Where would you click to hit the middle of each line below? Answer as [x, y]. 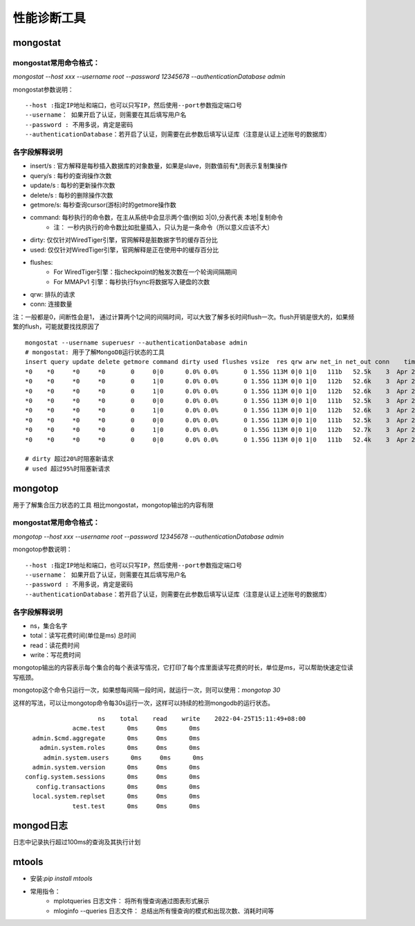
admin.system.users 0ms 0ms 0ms [123, 758]
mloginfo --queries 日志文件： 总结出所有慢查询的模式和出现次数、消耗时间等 [164, 911]
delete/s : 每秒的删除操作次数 [72, 195]
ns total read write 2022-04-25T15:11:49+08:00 [202, 718]
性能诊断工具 [49, 18]
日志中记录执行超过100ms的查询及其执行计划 [77, 842]
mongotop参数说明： [43, 549]
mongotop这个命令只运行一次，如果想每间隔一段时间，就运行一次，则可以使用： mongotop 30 [147, 690]
